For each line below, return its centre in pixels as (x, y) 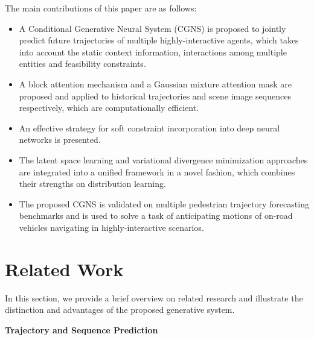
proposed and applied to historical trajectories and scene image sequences (155, 96)
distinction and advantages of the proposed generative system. (120, 310)
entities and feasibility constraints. (82, 64)
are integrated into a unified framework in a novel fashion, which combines (157, 172)
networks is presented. (60, 140)
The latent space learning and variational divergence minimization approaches (163, 159)
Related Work (64, 269)
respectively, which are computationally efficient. (109, 108)
